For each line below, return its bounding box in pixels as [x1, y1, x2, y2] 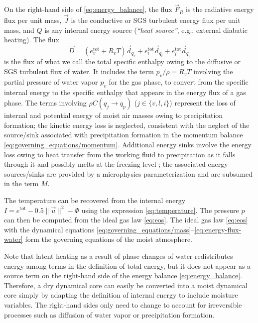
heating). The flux [4, 34, 59, 45]
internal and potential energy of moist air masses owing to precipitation [4, 110, 223, 120]
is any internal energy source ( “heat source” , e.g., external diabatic [44, 24, 248, 35]
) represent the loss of [169, 98, 236, 108]
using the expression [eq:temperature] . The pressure [81, 205, 239, 215]
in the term [4, 178, 39, 189]
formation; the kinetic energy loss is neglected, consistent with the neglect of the [4, 119, 250, 130]
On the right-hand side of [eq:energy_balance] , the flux [4, 4, 172, 14]
